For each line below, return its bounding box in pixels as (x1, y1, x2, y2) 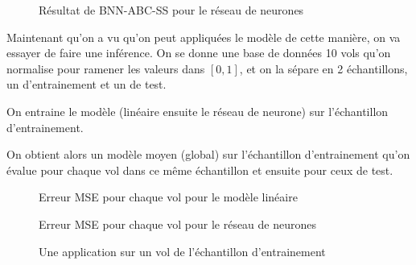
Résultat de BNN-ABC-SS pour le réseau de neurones (39, 2, 304, 18)
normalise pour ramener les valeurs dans (6, 60, 205, 77)
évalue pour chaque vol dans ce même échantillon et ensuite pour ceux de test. (6, 161, 393, 178)
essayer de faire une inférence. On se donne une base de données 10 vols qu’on (6, 44, 391, 61)
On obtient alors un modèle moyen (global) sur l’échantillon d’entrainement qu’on (6, 146, 410, 163)
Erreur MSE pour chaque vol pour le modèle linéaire (39, 188, 298, 205)
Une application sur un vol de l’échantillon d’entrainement (39, 242, 326, 259)
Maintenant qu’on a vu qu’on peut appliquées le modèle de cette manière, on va (6, 28, 401, 45)
